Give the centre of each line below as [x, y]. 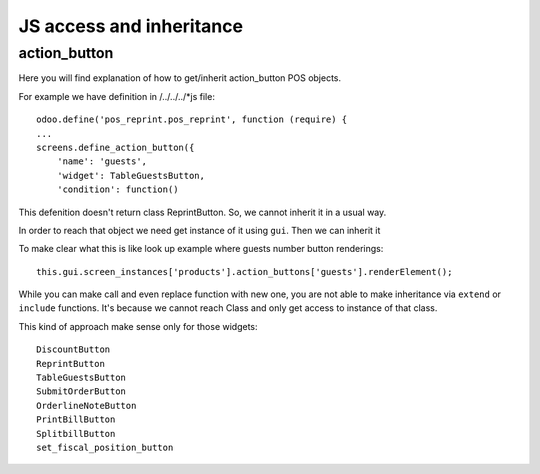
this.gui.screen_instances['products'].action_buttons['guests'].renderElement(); [244, 271]
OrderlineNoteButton [86, 405]
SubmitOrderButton [81, 391]
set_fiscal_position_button [105, 447]
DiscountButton [73, 349]
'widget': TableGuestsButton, [130, 175]
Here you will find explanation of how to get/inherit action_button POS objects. [180, 78]
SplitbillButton [76, 433]
